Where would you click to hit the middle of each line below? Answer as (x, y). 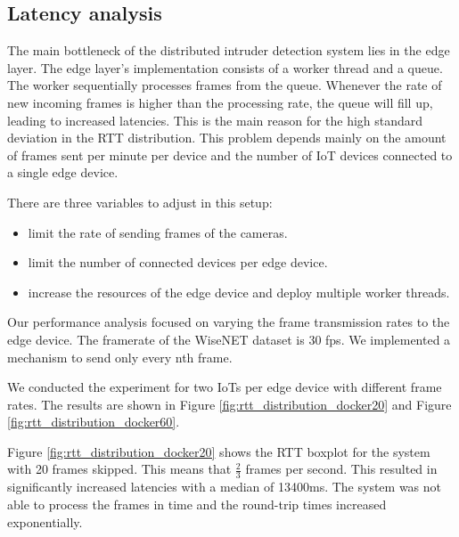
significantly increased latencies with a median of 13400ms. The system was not (225, 487)
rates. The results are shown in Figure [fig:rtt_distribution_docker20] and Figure (229, 404)
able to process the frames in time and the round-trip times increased (197, 504)
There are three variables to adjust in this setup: (140, 202)
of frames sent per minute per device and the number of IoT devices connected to (230, 155)
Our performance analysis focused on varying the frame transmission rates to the (229, 322)
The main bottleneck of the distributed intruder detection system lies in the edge (229, 50)
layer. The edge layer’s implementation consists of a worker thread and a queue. (225, 67)
